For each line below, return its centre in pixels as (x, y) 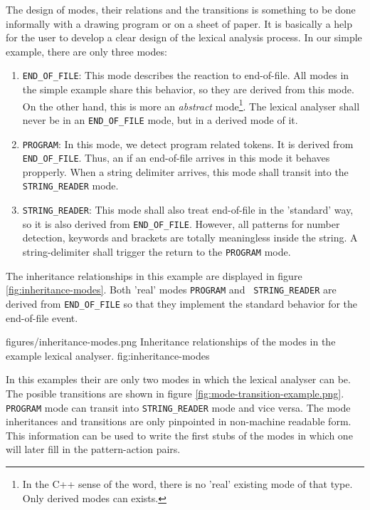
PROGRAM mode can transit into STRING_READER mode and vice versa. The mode (178, 407)
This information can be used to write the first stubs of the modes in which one (179, 435)
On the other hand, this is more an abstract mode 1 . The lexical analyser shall (191, 105)
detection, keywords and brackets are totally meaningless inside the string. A (190, 238)
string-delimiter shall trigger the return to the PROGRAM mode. (157, 251)
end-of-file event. (42, 317)
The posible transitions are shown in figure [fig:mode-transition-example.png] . (175, 393)
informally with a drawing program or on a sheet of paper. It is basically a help (179, 23)
